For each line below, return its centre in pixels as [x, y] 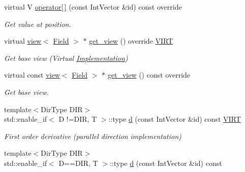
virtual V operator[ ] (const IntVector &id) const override [93, 7]
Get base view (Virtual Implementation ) [66, 58]
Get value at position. [38, 24]
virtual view [23, 41]
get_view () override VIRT [131, 41]
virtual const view [32, 75]
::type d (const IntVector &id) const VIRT [175, 119]
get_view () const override [149, 75]
